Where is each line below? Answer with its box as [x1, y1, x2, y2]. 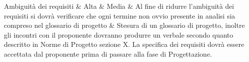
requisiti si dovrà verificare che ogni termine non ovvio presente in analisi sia [4, 10, 235, 21]
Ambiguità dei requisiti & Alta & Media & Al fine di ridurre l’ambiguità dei [4, 1, 234, 11]
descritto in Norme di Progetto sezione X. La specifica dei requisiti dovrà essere [4, 39, 245, 49]
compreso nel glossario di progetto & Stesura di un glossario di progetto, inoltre [4, 20, 245, 30]
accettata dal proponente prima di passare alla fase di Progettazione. [4, 48, 212, 59]
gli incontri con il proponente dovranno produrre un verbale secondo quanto [4, 29, 233, 40]
